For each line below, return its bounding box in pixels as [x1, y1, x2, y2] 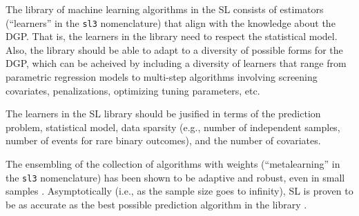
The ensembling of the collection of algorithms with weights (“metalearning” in [6, 157, 340, 170]
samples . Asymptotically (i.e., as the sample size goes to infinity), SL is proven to [6, 184, 353, 198]
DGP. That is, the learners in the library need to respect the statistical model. [6, 29, 338, 43]
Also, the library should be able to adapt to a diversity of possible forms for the [6, 42, 343, 57]
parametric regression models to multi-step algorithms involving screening [6, 70, 318, 84]
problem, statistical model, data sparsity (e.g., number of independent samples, [6, 119, 340, 134]
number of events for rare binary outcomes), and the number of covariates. [6, 133, 321, 148]
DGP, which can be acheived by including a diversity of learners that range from [6, 56, 347, 70]
